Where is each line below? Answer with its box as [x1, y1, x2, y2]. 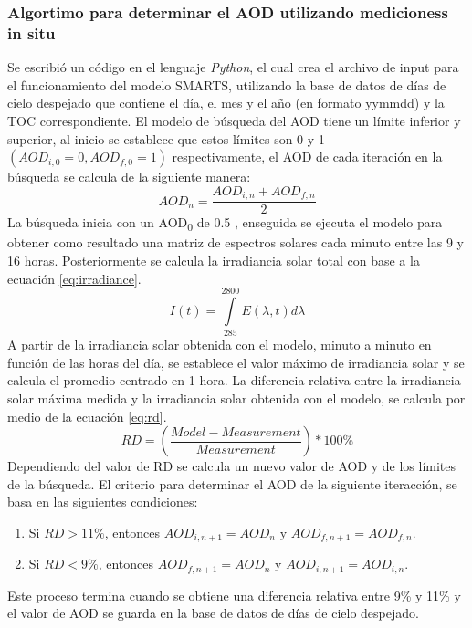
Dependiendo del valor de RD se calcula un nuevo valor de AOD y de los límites [7, 456, 456, 476]
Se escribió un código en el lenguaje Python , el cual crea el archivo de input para [7, 58, 459, 77]
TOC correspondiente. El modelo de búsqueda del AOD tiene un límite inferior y [7, 110, 461, 130]
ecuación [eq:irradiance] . [7, 268, 142, 288]
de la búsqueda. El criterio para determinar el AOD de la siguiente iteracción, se [7, 474, 457, 493]
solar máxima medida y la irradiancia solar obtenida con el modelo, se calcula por [7, 389, 466, 407]
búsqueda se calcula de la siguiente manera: [7, 167, 251, 186]
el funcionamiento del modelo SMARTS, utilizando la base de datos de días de [7, 75, 446, 94]
